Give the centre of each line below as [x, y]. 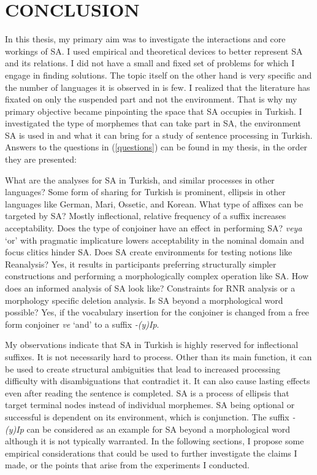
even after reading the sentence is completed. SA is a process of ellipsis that [147, 392]
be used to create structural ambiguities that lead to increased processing [143, 369]
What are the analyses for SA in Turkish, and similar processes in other [140, 180]
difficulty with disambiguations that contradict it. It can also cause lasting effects [158, 381]
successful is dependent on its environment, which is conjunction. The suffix [147, 416]
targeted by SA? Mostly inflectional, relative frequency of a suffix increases [146, 216]
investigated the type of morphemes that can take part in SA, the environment [153, 123]
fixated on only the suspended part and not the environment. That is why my [151, 99]
